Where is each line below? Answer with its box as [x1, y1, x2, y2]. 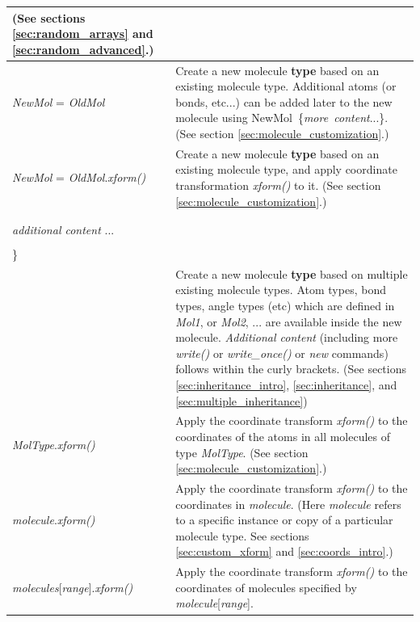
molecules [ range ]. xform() [12, 578, 133, 595]
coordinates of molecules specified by [175, 578, 357, 595]
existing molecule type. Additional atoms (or [175, 78, 397, 95]
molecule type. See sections [175, 527, 309, 544]
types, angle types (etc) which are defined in [175, 297, 395, 313]
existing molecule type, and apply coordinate [175, 161, 397, 178]
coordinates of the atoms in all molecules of [175, 428, 391, 444]
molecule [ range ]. [175, 595, 254, 611]
